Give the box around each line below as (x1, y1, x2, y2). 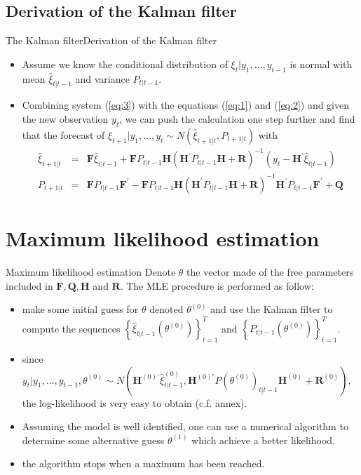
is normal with (290, 56, 353, 71)
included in (6, 278, 53, 293)
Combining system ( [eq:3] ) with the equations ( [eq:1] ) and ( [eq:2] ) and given (22, 98, 350, 112)
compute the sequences (22, 321, 121, 335)
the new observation (22, 111, 109, 126)
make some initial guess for (22, 302, 139, 316)
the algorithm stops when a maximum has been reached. (22, 456, 265, 471)
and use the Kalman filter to (210, 302, 333, 316)
